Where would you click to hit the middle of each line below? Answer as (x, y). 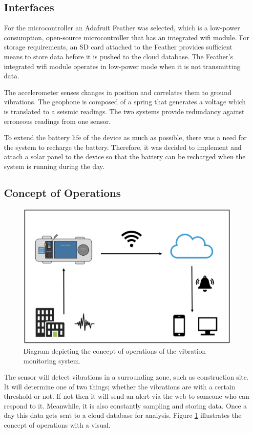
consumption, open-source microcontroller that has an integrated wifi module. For (126, 37)
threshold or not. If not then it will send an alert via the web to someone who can (126, 396)
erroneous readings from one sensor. (57, 121)
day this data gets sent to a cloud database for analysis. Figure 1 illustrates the (123, 415)
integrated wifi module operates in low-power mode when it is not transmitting (122, 66)
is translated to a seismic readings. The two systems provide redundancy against (124, 111)
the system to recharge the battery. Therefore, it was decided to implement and (123, 147)
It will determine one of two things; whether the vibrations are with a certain (120, 386)
